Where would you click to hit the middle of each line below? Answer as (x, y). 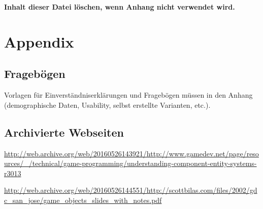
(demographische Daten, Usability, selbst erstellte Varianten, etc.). (107, 104)
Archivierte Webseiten (64, 132)
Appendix (39, 41)
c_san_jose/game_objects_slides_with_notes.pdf (83, 200)
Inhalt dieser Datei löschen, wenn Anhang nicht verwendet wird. (120, 7)
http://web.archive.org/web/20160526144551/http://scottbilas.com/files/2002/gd (131, 190)
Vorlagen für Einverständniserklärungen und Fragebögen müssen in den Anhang (128, 95)
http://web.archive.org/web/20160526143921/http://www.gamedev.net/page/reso (131, 153)
